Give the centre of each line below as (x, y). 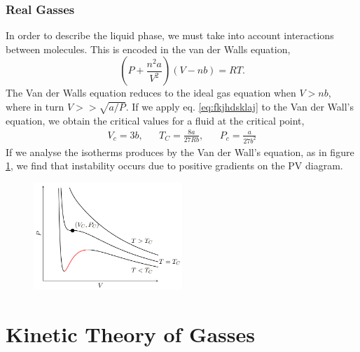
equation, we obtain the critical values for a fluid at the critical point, (155, 120)
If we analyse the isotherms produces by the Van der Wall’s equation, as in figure (180, 152)
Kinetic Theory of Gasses (130, 334)
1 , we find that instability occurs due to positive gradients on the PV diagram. (174, 166)
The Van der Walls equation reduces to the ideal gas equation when (151, 93)
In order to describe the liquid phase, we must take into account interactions (170, 35)
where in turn (35, 106)
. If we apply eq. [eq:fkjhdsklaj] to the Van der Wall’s (240, 106)
